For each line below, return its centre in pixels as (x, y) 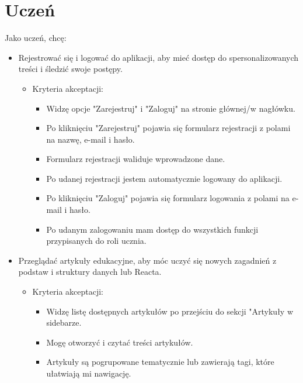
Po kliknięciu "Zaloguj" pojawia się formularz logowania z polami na (168, 198)
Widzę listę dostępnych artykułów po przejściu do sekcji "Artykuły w (170, 311)
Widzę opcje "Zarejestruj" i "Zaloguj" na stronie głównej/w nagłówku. (171, 108)
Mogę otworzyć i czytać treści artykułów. (120, 342)
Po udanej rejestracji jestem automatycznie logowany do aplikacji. (164, 178)
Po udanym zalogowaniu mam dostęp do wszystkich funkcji (152, 229)
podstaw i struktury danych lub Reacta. (90, 272)
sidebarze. (64, 322)
